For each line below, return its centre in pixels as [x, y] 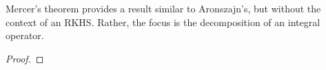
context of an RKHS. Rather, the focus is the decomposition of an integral [163, 22]
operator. [25, 35]
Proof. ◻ [25, 58]
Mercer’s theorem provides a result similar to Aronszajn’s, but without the [163, 8]
